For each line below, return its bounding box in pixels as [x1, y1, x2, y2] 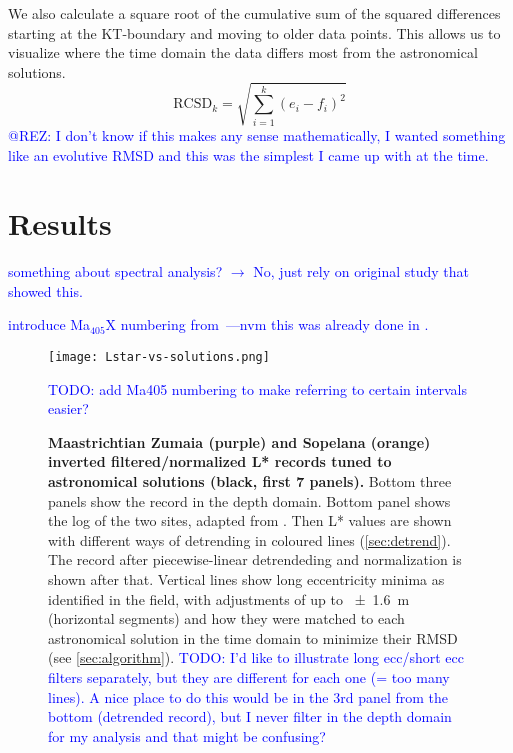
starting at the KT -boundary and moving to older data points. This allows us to [8, 22, 501, 43]
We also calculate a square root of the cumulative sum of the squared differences [8, 3, 501, 23]
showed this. [8, 280, 83, 301]
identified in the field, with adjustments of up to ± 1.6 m [48, 588, 410, 609]
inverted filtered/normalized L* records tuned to [48, 451, 392, 472]
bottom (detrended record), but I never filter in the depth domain [48, 706, 452, 727]
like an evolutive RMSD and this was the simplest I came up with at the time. [8, 144, 489, 165]
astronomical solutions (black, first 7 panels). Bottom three [48, 471, 452, 492]
